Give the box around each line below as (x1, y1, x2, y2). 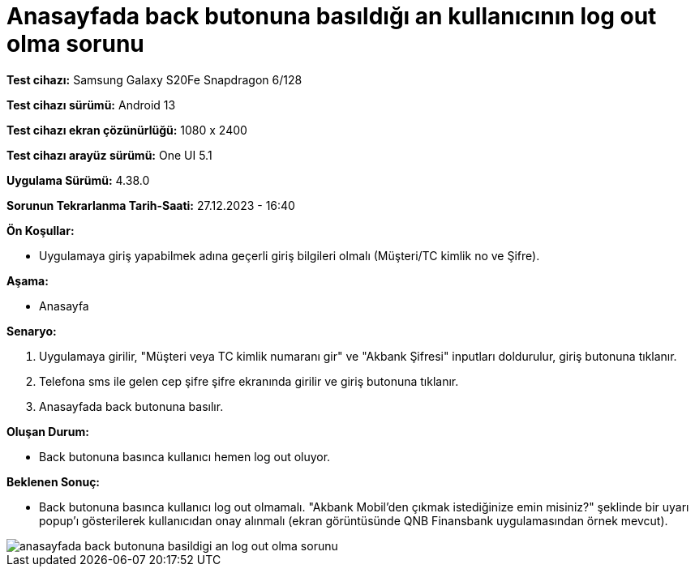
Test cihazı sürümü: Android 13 (6, 97, 176, 112)
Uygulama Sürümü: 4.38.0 (6, 173, 150, 187)
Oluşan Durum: (6, 424, 89, 438)
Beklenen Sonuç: (6, 474, 101, 489)
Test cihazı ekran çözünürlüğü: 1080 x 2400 (6, 122, 247, 137)
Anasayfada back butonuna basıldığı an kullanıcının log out (6, 2, 657, 30)
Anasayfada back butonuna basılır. (39, 399, 224, 413)
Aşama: (6, 273, 49, 288)
